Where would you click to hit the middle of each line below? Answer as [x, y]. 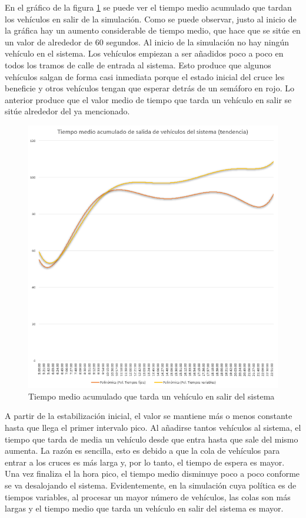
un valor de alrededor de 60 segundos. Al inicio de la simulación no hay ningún [147, 42]
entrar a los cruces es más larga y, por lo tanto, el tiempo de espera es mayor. [145, 462]
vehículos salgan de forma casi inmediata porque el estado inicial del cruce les [145, 76]
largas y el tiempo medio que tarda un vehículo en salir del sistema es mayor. [144, 508]
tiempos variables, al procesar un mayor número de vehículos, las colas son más [148, 496]
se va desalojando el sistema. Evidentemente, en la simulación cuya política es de [151, 485]
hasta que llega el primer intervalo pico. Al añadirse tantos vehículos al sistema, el [153, 428]
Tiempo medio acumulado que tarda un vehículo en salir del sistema [152, 396]
